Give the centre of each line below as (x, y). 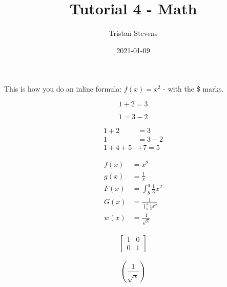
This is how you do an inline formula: (63, 89)
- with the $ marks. (193, 89)
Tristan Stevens (133, 33)
